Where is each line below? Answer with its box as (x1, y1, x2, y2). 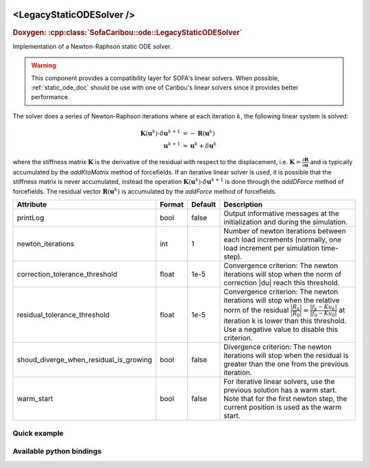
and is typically (310, 158, 353, 166)
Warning (31, 62, 56, 70)
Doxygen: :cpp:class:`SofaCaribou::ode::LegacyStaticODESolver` (12, 27, 243, 37)
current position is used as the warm (223, 402, 342, 412)
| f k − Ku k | (310, 303, 337, 311)
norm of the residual (223, 305, 289, 315)
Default (190, 199, 216, 209)
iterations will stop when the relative (223, 295, 340, 304)
